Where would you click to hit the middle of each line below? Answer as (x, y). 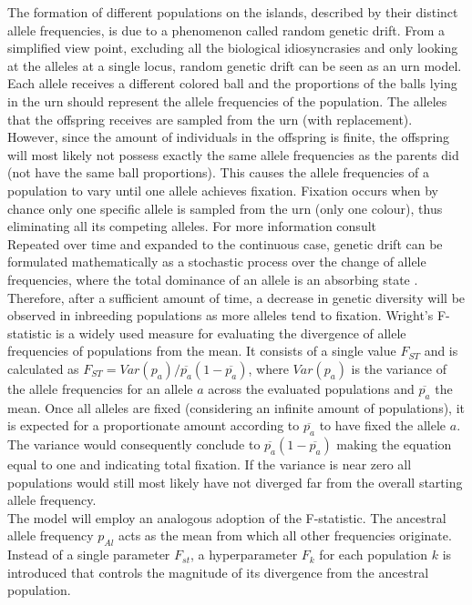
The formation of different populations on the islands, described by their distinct (233, 12)
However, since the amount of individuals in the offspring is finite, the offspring (229, 137)
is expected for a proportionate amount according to (154, 425)
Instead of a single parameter (89, 555)
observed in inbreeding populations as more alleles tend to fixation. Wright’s (221, 315)
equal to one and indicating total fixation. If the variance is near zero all (210, 464)
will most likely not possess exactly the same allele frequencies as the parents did (233, 154)
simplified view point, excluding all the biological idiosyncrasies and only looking (233, 48)
